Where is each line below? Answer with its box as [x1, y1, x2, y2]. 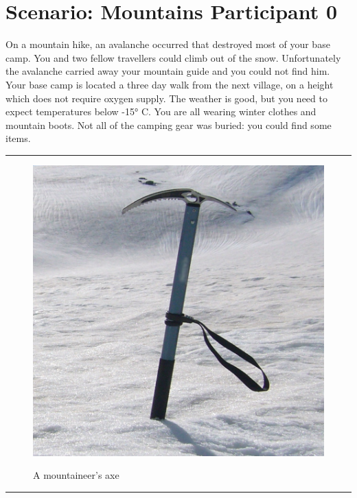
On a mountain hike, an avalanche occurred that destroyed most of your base [5, 37, 330, 51]
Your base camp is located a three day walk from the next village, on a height [5, 77, 334, 91]
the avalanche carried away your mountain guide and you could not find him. [5, 64, 330, 78]
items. [5, 131, 31, 145]
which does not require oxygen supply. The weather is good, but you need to [5, 91, 327, 105]
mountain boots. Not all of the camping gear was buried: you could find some [5, 117, 332, 132]
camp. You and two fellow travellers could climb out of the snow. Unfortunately [5, 50, 341, 64]
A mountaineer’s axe [33, 468, 119, 482]
